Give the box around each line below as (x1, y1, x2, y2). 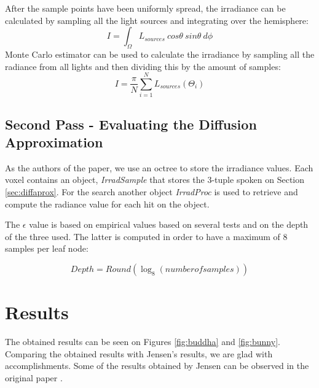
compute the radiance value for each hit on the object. (5, 197, 210, 210)
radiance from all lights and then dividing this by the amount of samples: (5, 60, 281, 72)
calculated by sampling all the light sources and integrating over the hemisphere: (5, 14, 309, 26)
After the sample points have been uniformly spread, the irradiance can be (5, 2, 286, 14)
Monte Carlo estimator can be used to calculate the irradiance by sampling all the (5, 47, 315, 60)
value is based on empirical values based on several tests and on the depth (29, 218, 309, 231)
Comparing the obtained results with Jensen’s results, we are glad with (5, 347, 273, 360)
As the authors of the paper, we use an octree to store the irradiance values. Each (5, 161, 313, 174)
